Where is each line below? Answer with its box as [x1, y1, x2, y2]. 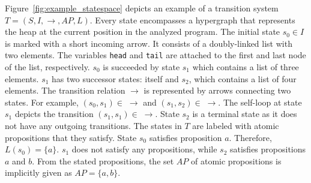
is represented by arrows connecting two [143, 84, 291, 97]
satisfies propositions [229, 143, 306, 155]
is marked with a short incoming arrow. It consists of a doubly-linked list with [5, 37, 292, 49]
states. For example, [5, 95, 79, 108]
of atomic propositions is [191, 154, 282, 167]
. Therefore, [229, 131, 272, 143]
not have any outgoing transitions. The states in [5, 119, 182, 131]
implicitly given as [5, 166, 72, 179]
